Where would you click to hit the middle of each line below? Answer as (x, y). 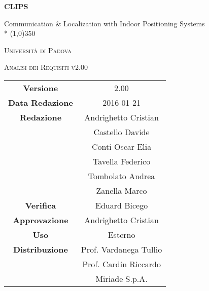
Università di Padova (38, 50)
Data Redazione (41, 102)
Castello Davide (121, 132)
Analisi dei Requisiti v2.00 (46, 67)
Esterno (121, 234)
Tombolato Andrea (121, 176)
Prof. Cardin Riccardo (121, 264)
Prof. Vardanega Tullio (121, 249)
